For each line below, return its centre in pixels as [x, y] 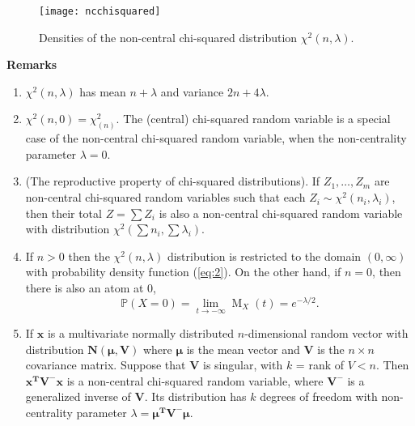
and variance [192, 91]
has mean [103, 91]
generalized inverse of [78, 396]
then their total [64, 213]
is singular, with [243, 365]
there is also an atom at [85, 288]
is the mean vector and [243, 349]
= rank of [320, 365]
